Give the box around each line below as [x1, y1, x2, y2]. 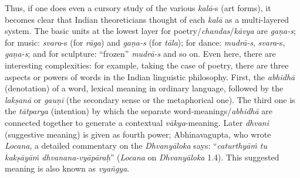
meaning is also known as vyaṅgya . [5, 162, 130, 174]
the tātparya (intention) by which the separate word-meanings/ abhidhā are [5, 105, 273, 117]
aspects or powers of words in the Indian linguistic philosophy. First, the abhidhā [5, 70, 295, 83]
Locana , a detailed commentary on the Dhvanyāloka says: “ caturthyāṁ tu [5, 139, 267, 152]
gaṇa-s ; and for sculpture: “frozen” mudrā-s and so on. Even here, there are [5, 47, 276, 60]
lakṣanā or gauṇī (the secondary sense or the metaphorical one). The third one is [5, 93, 295, 105]
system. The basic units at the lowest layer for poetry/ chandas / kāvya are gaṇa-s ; [5, 25, 296, 37]
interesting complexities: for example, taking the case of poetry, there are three [5, 59, 289, 71]
